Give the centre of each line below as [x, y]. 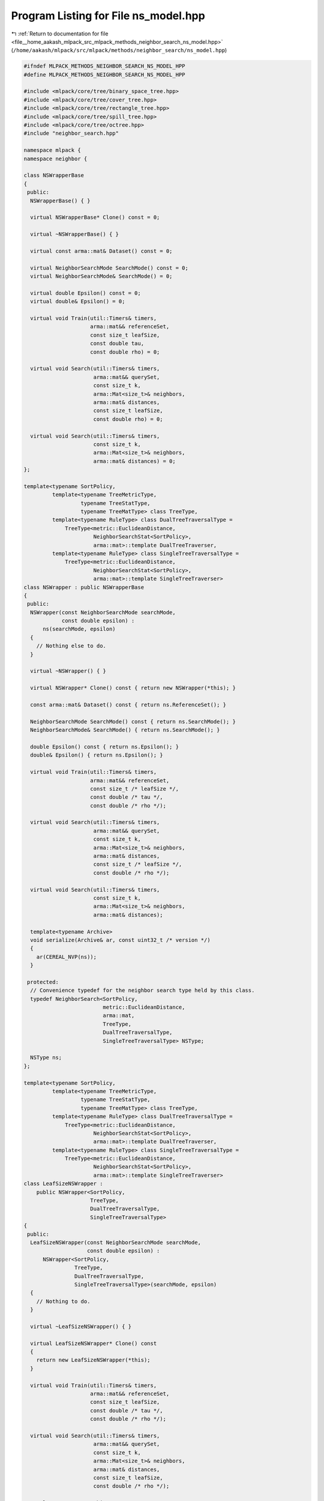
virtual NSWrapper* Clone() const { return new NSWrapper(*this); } [133, 688]
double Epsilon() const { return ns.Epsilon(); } [105, 747]
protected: [43, 982]
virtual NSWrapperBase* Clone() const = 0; [95, 217]
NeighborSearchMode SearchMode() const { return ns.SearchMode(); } [133, 721]
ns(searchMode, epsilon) [79, 629]
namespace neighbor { [55, 159]
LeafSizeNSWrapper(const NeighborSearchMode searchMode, [115, 1243]
